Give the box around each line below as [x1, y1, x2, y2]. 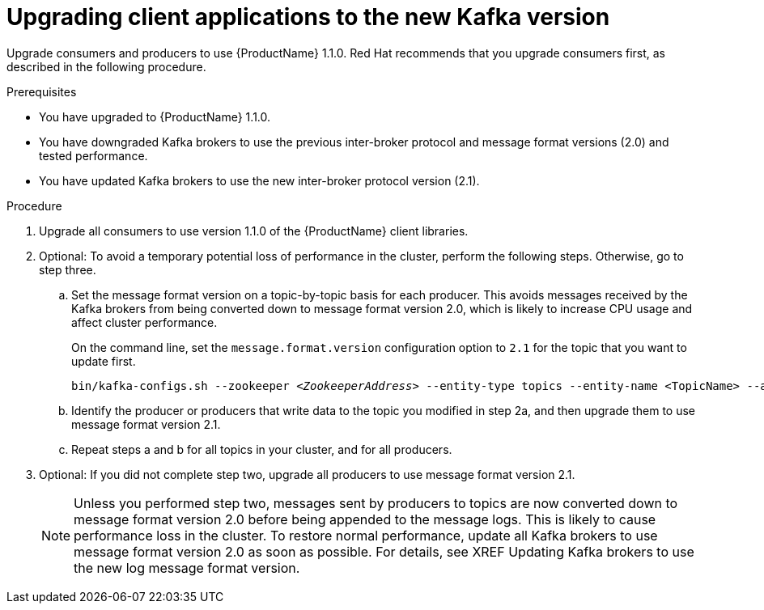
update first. [71, 354, 136, 368]
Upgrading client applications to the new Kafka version [6, 3, 610, 31]
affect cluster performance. [71, 315, 218, 329]
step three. [39, 262, 96, 277]
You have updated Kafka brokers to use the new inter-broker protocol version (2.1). [39, 173, 480, 188]
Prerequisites [6, 84, 77, 99]
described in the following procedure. [6, 59, 206, 74]
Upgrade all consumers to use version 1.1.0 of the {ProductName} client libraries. [39, 223, 469, 238]
